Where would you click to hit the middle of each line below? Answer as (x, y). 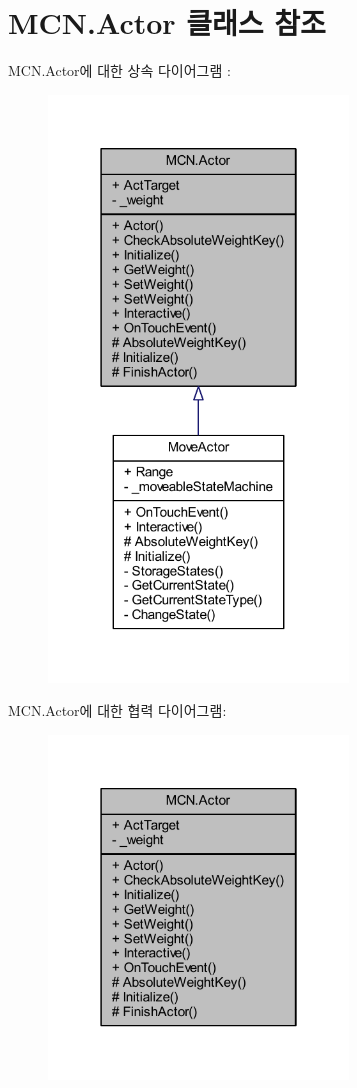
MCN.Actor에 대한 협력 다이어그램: (117, 710)
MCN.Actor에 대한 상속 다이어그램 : (119, 70)
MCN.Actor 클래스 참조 (167, 22)
